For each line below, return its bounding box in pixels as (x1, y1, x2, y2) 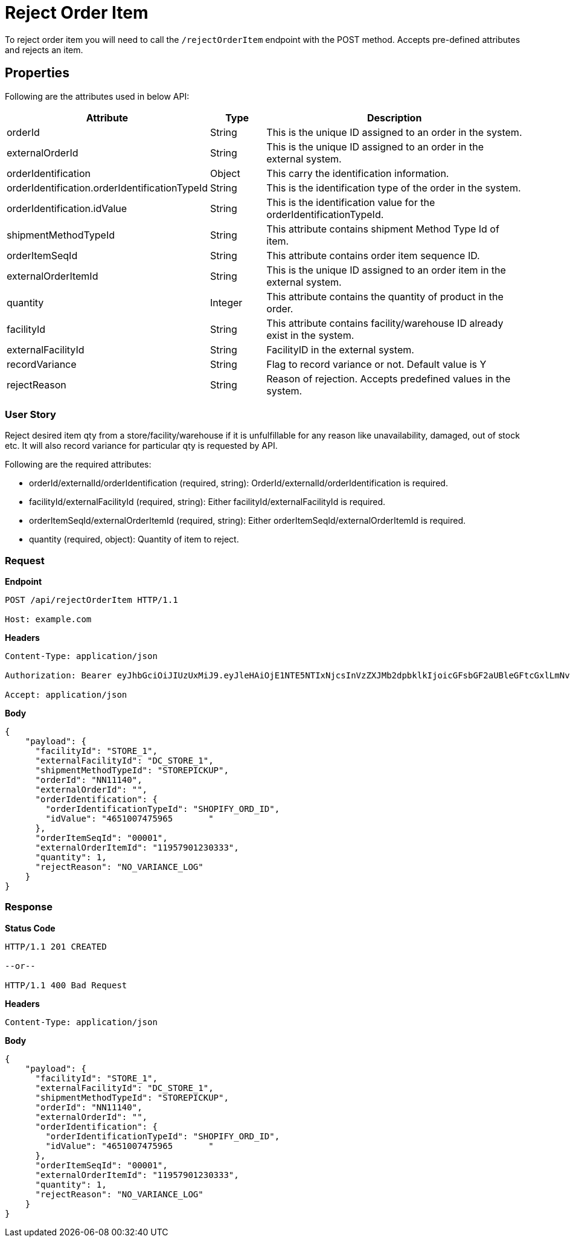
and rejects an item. (5, 44, 83, 55)
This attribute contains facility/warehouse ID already (266, 317, 504, 329)
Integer (210, 296, 243, 309)
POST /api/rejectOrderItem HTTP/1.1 (5, 595, 178, 605)
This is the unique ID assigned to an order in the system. (266, 126, 522, 138)
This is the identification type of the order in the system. (266, 181, 521, 194)
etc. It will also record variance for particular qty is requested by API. (5, 440, 278, 451)
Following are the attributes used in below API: (5, 91, 190, 101)
